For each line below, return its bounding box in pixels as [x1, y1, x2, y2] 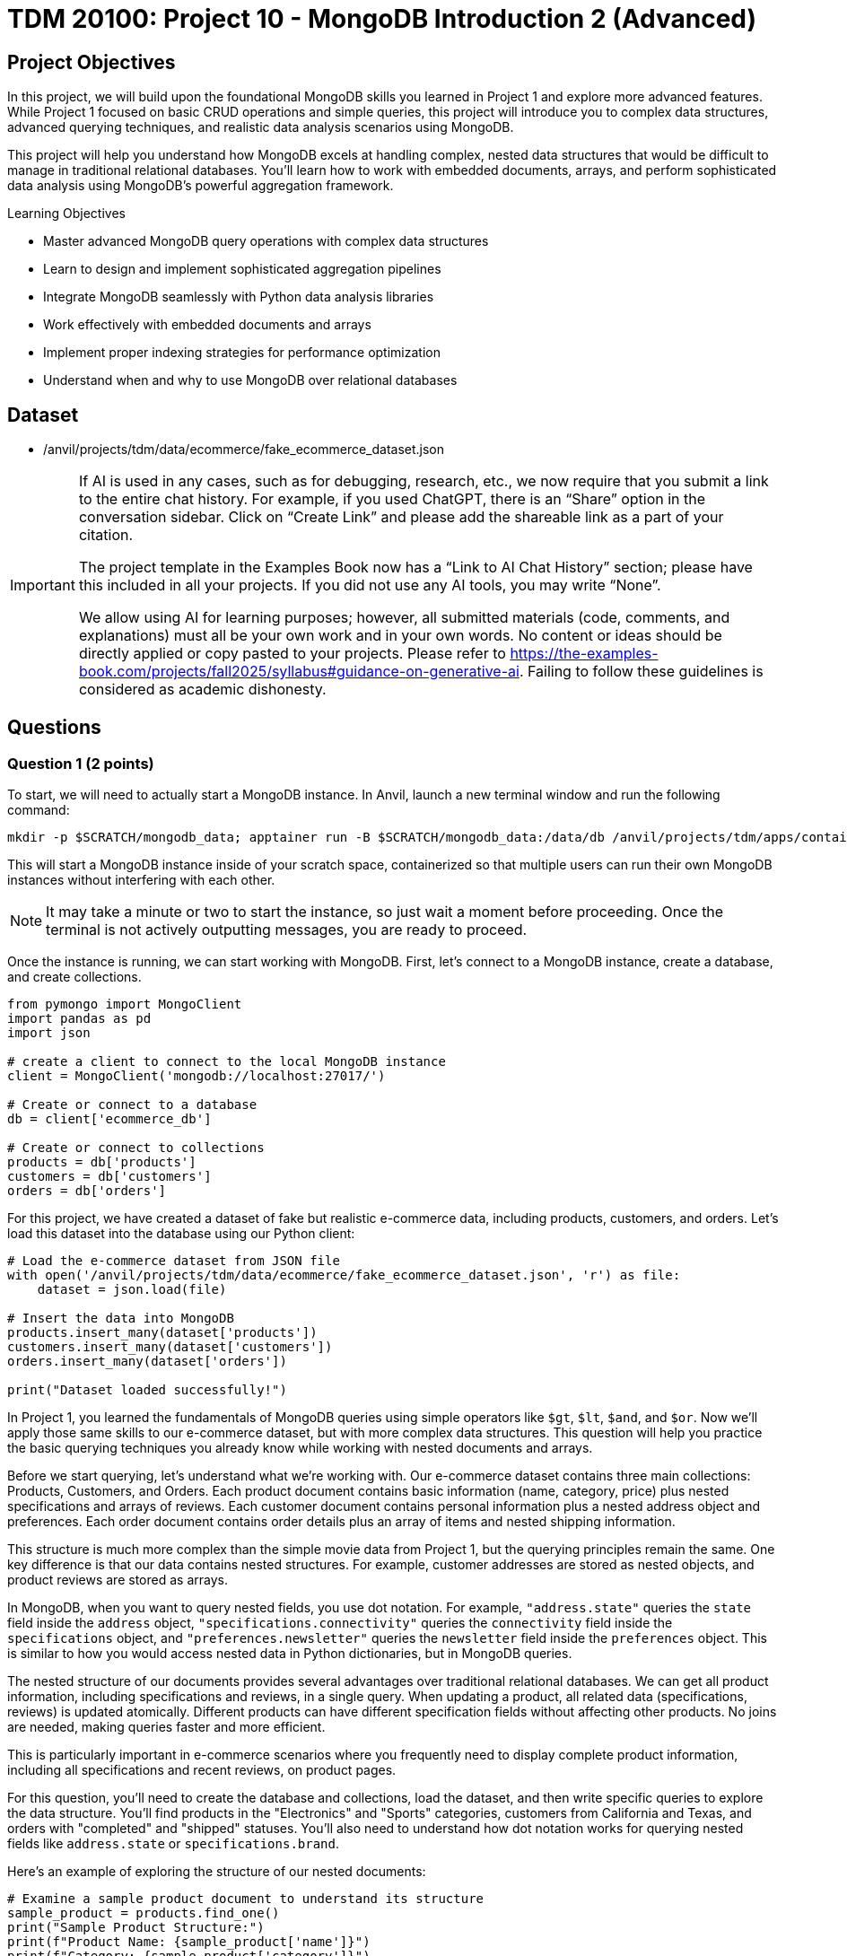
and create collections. [7, 969, 142, 985]
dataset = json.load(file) [37, 1282, 227, 1297]
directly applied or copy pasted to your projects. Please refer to [78, 644, 506, 663]
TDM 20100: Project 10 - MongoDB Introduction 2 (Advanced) [7, 4, 757, 34]
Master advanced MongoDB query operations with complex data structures [43, 233, 489, 249]
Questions [7, 716, 101, 739]
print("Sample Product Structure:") [7, 1920, 265, 1935]
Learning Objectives [7, 205, 126, 222]
